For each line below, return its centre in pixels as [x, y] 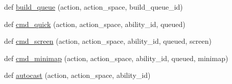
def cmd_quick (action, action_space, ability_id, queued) [95, 24]
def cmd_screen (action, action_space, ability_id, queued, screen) [108, 41]
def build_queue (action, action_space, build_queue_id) [94, 7]
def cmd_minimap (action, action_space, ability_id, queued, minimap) [116, 58]
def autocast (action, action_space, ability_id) [77, 75]
